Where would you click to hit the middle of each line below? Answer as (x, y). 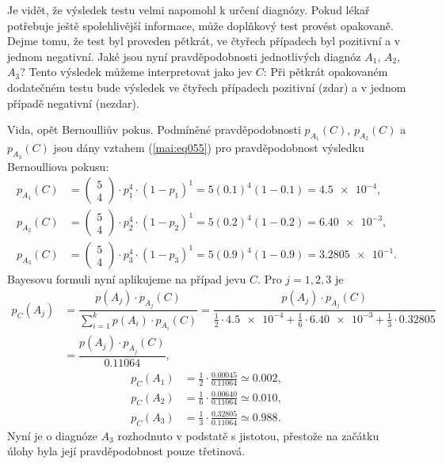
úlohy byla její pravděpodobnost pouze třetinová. (126, 451)
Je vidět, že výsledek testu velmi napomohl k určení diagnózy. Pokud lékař (189, 10)
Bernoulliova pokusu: (58, 166)
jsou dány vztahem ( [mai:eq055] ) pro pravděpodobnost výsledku (209, 148)
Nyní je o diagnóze (52, 435)
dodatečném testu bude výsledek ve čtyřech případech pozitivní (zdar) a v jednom (207, 87)
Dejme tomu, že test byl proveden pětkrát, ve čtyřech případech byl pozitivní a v (204, 41)
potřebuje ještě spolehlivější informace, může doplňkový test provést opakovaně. (200, 25)
